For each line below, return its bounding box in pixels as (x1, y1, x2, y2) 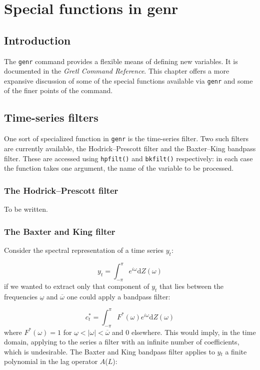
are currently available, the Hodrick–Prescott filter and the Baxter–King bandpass (4, 143, 256, 153)
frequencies (4, 291, 38, 301)
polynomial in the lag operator (4, 356, 98, 366)
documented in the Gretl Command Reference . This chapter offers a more (4, 66, 229, 76)
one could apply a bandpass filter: (66, 291, 170, 301)
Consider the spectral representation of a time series (4, 244, 164, 255)
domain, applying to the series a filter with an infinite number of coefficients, (4, 336, 239, 347)
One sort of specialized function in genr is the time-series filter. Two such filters (4, 133, 248, 144)
